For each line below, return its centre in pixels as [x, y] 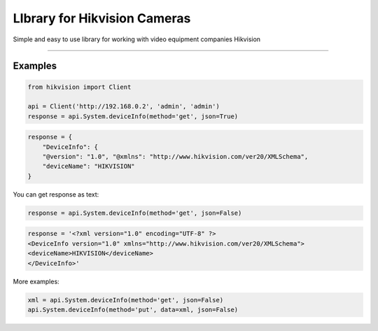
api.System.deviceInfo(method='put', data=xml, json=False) [133, 309]
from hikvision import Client [79, 87]
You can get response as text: [56, 194]
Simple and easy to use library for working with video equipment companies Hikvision [137, 39]
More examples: [36, 281]
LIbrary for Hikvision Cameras [102, 18]
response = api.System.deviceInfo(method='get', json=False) [135, 213]
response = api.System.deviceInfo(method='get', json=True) [133, 116]
